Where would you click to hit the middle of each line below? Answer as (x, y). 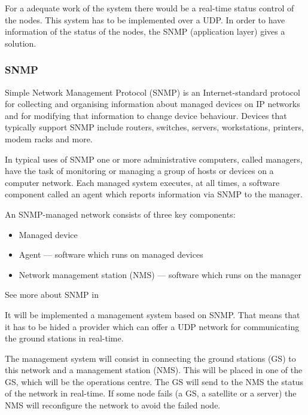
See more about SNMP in (52, 295)
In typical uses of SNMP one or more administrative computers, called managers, (154, 159)
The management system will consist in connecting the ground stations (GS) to (150, 358)
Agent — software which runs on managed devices (111, 254)
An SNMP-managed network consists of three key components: (120, 214)
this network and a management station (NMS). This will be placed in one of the (154, 370)
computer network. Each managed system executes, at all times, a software (142, 182)
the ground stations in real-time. (64, 338)
